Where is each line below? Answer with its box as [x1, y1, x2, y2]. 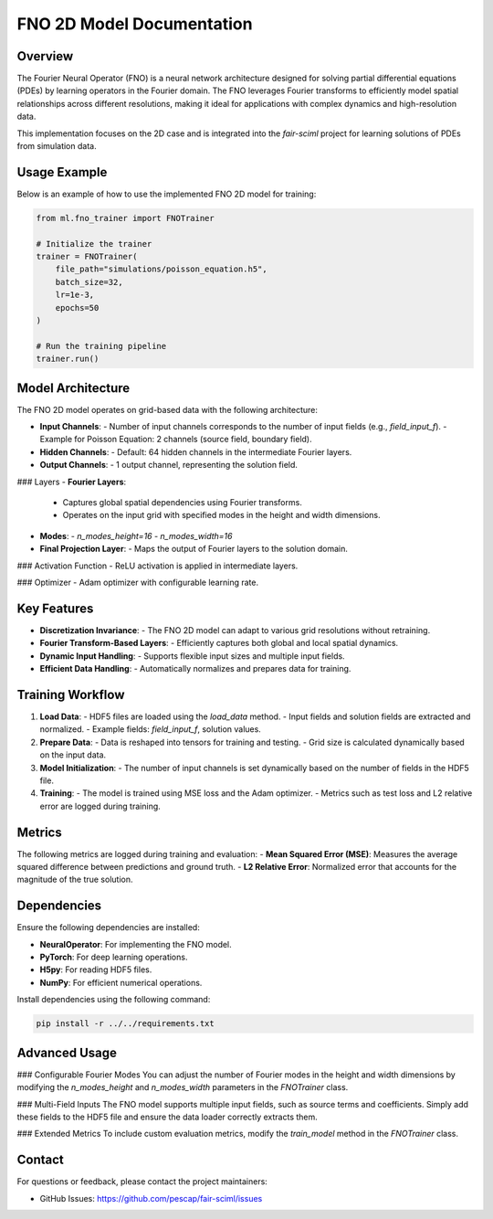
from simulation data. [16, 141, 97, 152]
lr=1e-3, [55, 290, 95, 301]
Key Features [16, 600, 94, 616]
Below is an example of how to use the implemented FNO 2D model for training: [16, 188, 317, 199]
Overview [16, 48, 74, 64]
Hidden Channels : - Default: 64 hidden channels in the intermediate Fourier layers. [39, 446, 352, 457]
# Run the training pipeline [36, 341, 167, 351]
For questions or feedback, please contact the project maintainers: [16, 1176, 268, 1187]
